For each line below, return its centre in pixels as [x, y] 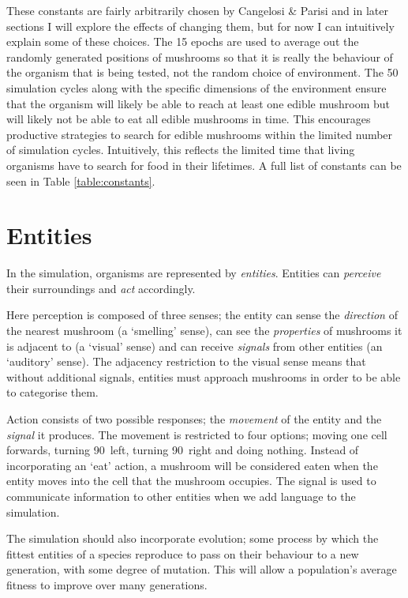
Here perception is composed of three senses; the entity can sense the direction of [202, 315]
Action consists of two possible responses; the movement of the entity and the [194, 419]
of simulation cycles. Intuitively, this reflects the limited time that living [181, 150]
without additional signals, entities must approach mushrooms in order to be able [204, 376]
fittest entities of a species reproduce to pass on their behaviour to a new [183, 553]
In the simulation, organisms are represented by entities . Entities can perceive [194, 273]
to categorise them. [52, 392]
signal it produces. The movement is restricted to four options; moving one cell [197, 434]
